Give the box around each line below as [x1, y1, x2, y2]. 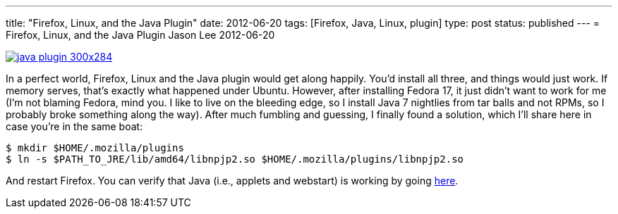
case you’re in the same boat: [6, 120, 143, 132]
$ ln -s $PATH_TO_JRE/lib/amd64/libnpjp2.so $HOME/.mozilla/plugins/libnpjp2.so [6, 153, 464, 165]
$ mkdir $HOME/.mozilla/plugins [6, 142, 184, 153]
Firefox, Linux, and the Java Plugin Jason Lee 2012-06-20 [6, 29, 275, 41]
